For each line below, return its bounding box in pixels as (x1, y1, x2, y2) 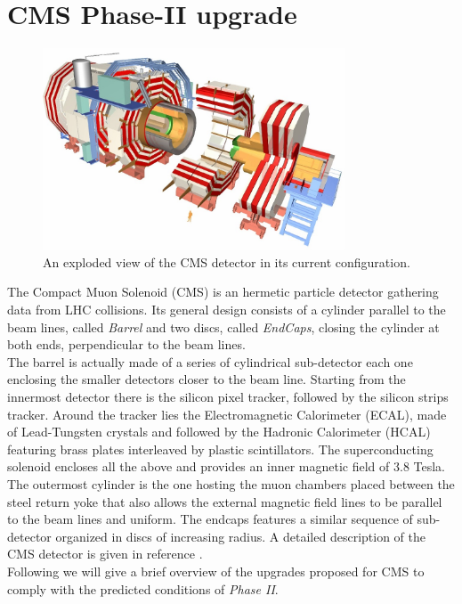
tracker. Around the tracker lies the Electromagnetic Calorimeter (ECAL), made (7, 404, 447, 423)
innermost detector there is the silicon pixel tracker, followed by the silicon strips (7, 388, 449, 405)
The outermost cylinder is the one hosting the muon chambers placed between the (7, 474, 455, 493)
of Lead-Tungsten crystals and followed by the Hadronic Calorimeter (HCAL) (7, 422, 431, 441)
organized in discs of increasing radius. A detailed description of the (55, 526, 426, 545)
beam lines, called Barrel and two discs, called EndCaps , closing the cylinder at (7, 317, 440, 336)
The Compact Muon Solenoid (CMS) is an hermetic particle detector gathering (7, 282, 439, 301)
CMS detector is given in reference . (7, 544, 203, 563)
